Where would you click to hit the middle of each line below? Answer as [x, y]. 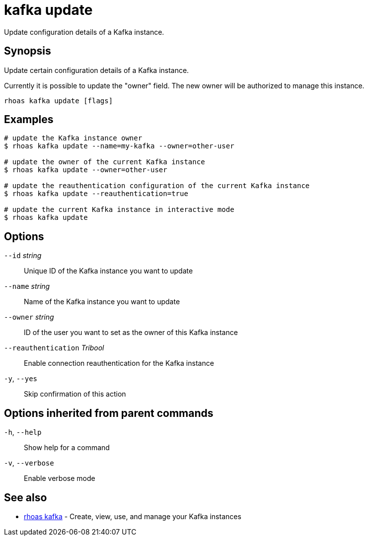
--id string [23, 256]
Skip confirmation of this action [75, 394]
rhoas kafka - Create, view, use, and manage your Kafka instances [133, 516]
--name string [27, 286]
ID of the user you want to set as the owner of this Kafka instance [131, 333]
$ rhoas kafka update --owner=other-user [86, 170]
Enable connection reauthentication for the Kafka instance [119, 363]
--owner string [29, 317]
